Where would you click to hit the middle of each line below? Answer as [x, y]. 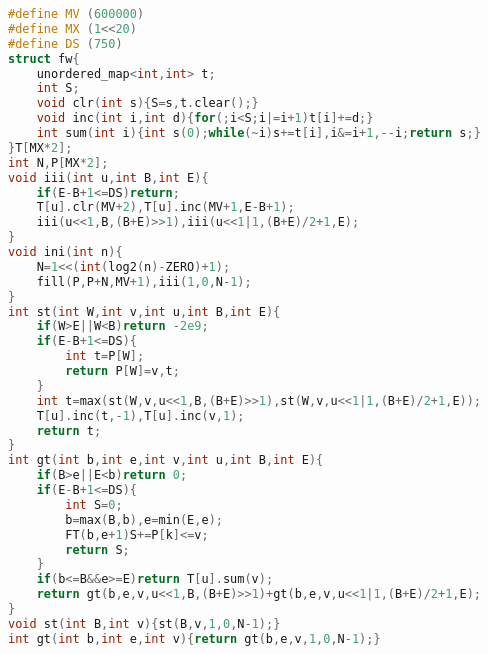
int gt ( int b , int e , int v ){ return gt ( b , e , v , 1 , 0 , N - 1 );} [194, 638]
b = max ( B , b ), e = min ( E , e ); [144, 519]
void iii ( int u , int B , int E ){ [108, 177]
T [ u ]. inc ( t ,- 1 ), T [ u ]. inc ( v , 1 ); [140, 415]
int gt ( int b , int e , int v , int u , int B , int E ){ [166, 460]
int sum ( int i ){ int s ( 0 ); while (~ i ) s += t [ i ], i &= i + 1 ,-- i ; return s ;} [258, 133]
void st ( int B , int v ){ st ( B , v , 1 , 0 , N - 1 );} [144, 623]
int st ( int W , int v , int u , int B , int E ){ [144, 311]
